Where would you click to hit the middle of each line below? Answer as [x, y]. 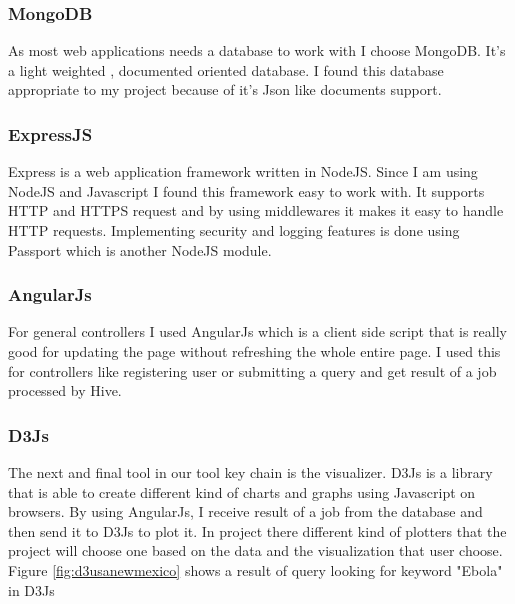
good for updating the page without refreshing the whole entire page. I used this [254, 351]
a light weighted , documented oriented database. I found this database [226, 69]
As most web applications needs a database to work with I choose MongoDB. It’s [257, 50]
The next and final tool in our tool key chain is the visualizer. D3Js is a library [250, 472]
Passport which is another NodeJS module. [140, 249]
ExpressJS [50, 133]
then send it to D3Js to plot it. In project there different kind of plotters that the [257, 530]
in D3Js [31, 589]
